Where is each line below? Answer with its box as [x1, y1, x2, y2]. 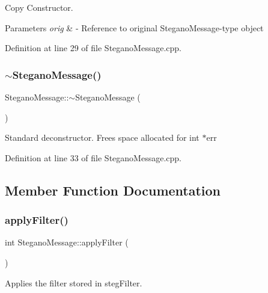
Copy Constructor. [5, 1, 73, 13]
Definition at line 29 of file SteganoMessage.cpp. [5, 42, 181, 54]
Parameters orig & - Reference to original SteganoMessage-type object [5, 21, 264, 34]
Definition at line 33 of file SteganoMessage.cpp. [5, 151, 181, 164]
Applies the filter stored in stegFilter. [5, 276, 142, 289]
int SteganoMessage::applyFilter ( [5, 236, 129, 248]
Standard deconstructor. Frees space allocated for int [5, 131, 199, 144]
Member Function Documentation [5, 180, 221, 199]
